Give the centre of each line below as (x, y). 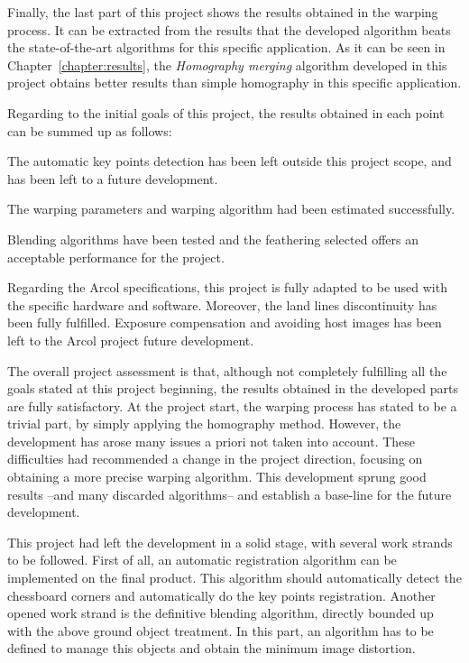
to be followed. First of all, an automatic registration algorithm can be (202, 560)
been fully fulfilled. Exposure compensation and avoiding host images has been (225, 322)
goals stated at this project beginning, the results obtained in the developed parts (233, 388)
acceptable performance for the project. (116, 257)
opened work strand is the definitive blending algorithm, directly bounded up (221, 613)
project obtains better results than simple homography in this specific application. (234, 83)
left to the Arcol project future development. (131, 340)
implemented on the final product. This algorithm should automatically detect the (234, 578)
